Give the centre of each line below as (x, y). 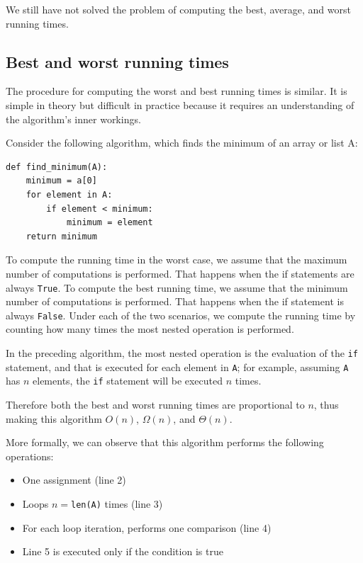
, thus (326, 404)
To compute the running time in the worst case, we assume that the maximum (177, 260)
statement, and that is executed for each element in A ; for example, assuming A (177, 366)
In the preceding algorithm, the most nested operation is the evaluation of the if (182, 353)
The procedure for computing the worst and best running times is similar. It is (177, 91)
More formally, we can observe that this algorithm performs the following (165, 442)
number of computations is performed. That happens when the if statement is (175, 301)
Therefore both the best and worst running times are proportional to (155, 404)
